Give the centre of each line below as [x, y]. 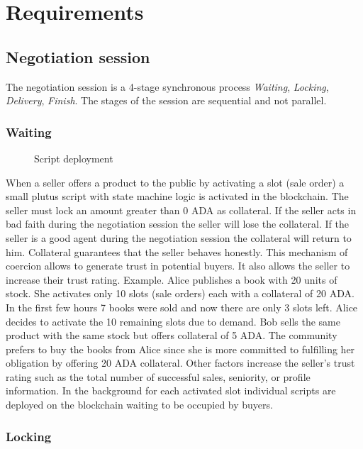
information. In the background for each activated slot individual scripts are [171, 390]
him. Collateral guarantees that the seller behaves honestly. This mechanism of [177, 251]
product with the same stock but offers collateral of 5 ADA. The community [172, 335]
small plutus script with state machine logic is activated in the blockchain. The [177, 196]
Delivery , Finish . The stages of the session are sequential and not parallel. [166, 100]
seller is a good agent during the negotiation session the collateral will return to [179, 237]
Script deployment [74, 158]
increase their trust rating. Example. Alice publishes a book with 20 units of [172, 279]
